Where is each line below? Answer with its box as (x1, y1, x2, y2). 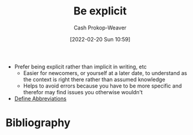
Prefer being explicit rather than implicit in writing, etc (14, 63, 147, 70)
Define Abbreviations (14, 95, 67, 102)
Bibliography (5, 116, 71, 130)
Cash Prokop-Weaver (73, 24, 127, 31)
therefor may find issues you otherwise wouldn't (23, 88, 143, 95)
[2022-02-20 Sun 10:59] (70, 35, 131, 43)
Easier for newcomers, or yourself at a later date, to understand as (23, 69, 187, 76)
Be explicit (73, 4, 127, 18)
